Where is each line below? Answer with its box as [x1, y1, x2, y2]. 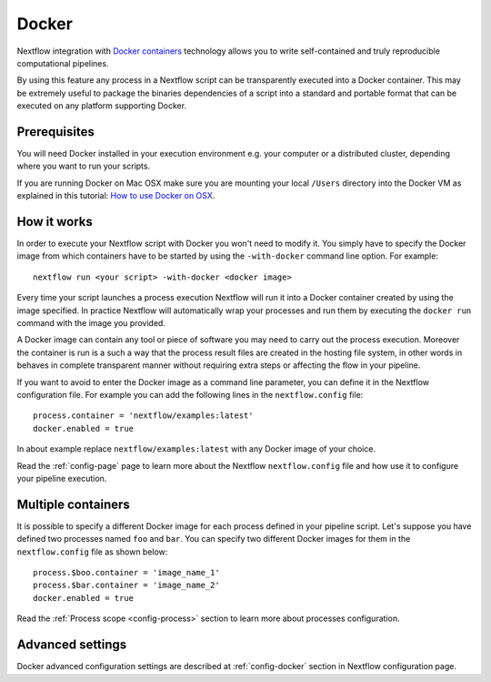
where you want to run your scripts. [16, 160, 150, 172]
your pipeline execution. [16, 473, 107, 484]
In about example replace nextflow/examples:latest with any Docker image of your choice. [16, 443, 376, 454]
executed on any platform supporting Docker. [16, 100, 186, 111]
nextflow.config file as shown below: [16, 546, 168, 557]
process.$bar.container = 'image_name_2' [33, 580, 220, 591]
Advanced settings [16, 637, 127, 653]
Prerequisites [16, 124, 95, 139]
